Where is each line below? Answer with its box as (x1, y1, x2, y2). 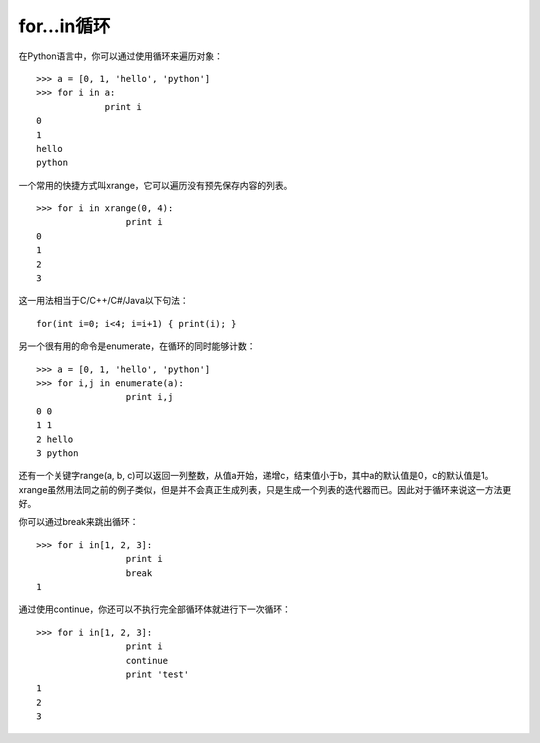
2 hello (36, 433, 74, 445)
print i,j (125, 391, 174, 403)
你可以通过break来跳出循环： (18, 516, 139, 528)
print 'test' (125, 669, 190, 680)
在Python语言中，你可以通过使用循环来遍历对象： (18, 50, 224, 62)
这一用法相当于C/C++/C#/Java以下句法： (18, 295, 189, 307)
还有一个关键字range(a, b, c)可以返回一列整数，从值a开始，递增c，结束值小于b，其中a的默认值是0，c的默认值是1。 (18, 470, 494, 482)
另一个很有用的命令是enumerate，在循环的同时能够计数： (18, 340, 256, 352)
